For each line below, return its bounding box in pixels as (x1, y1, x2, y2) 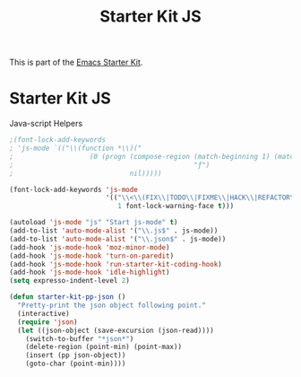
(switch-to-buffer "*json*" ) (25, 334, 134, 343)
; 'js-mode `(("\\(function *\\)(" (9, 144, 142, 153)
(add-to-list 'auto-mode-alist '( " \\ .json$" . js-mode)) (9, 234, 227, 243)
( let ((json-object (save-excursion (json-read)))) (17, 326, 215, 335)
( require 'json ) (17, 317, 78, 327)
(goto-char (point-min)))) (25, 359, 126, 369)
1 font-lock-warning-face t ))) (117, 202, 235, 211)
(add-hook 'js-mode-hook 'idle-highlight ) (9, 267, 170, 277)
